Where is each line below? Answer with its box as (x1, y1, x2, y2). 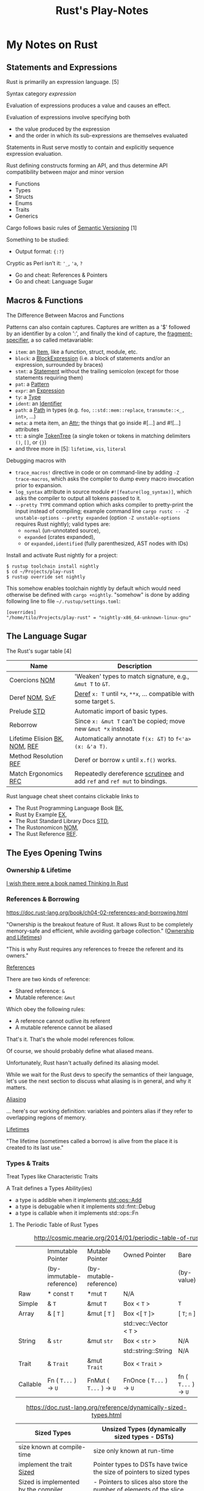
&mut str (87, 1336, 114, 1345)
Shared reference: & (15, 987, 65, 995)
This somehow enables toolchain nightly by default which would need (6, 585, 181, 592)
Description (117, 661, 152, 670)
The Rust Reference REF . (15, 830, 78, 837)
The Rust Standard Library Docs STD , (15, 817, 109, 824)
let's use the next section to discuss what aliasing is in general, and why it (6, 1077, 191, 1085)
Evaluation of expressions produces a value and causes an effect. (6, 102, 171, 109)
